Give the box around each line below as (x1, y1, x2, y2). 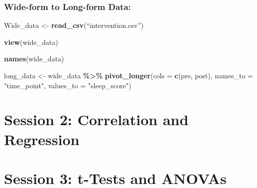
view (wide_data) (4, 36, 58, 47)
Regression (4, 129, 80, 149)
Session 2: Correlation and (4, 109, 189, 130)
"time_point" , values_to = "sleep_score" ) (4, 80, 131, 90)
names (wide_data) (4, 53, 64, 64)
